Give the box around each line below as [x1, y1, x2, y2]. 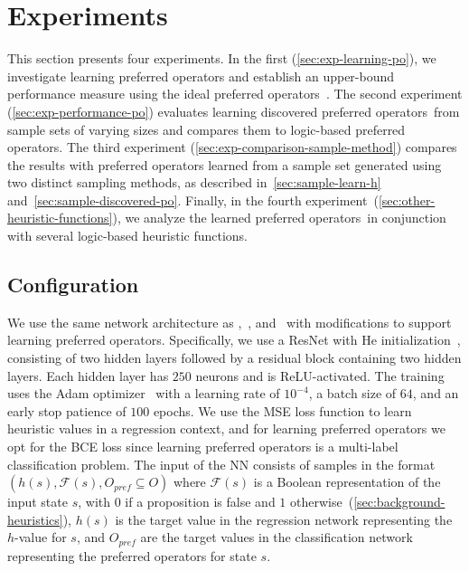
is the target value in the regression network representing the [115, 509, 453, 528]
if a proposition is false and [125, 492, 276, 511]
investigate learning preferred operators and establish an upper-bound [7, 66, 395, 85]
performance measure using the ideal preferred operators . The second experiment [7, 84, 463, 103]
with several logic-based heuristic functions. [7, 226, 248, 245]
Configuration [7, 271, 139, 299]
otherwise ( [290, 492, 354, 511]
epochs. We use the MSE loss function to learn [153, 401, 412, 420]
